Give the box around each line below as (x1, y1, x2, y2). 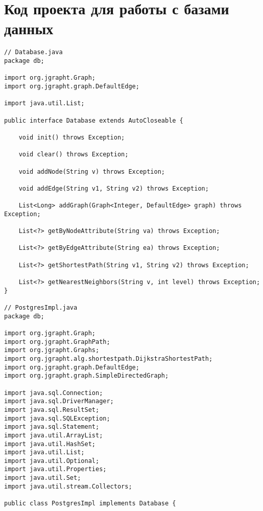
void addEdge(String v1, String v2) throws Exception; (18, 184, 209, 192)
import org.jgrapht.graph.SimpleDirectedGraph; (4, 372, 169, 380)
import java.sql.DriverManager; (4, 398, 114, 405)
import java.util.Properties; (4, 466, 107, 473)
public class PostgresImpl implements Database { (4, 500, 176, 507)
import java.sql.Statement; (4, 423, 100, 431)
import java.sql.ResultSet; (4, 406, 100, 413)
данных (4, 18, 54, 39)
